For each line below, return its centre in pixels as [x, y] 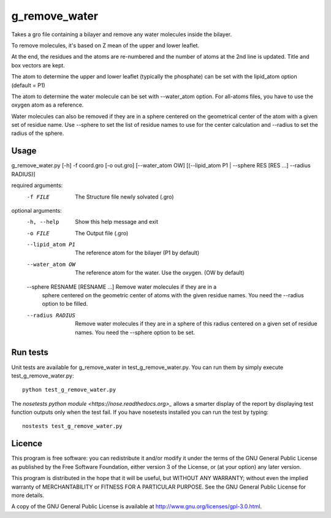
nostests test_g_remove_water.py [72, 426]
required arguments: [37, 185]
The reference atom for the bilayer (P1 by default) [137, 253]
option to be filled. [65, 304]
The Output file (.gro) [102, 233]
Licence [27, 444]
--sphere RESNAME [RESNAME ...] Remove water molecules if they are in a [122, 287]
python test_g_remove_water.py [69, 390]
